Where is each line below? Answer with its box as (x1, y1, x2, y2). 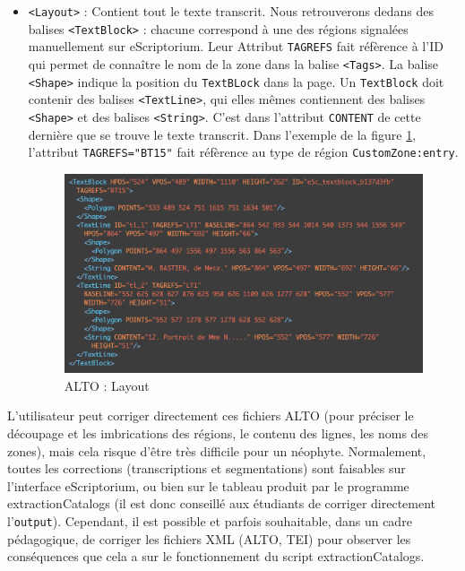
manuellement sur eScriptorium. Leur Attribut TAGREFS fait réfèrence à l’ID (28, 37, 443, 56)
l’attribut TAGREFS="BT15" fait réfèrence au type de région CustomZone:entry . (28, 143, 459, 161)
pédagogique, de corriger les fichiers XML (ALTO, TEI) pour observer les (7, 529, 411, 548)
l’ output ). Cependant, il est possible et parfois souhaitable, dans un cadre (7, 511, 412, 530)
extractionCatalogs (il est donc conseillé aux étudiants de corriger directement (7, 494, 436, 513)
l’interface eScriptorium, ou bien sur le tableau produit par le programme (7, 476, 409, 495)
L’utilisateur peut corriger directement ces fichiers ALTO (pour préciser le (7, 406, 414, 425)
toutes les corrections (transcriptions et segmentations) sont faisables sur (7, 459, 406, 478)
